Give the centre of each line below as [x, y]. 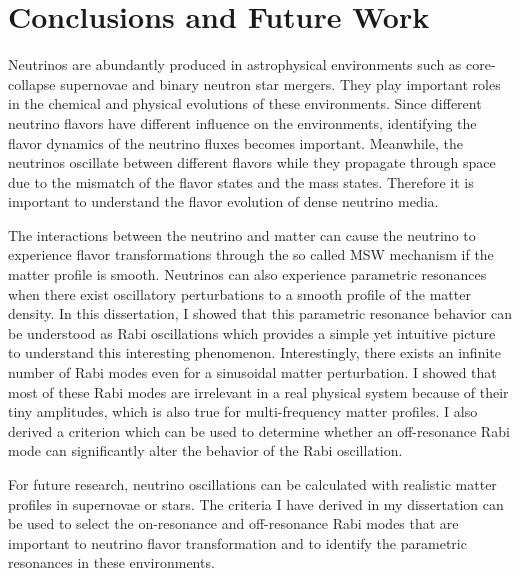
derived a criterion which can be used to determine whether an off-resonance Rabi [259, 430]
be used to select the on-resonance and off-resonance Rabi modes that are [233, 523]
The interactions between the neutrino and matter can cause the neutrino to [242, 234]
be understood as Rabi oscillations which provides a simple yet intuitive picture [252, 332]
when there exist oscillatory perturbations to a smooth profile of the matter [239, 293]
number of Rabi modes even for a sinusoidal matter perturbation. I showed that [252, 372]
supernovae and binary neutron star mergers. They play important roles [280, 83]
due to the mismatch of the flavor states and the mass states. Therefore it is [241, 181]
